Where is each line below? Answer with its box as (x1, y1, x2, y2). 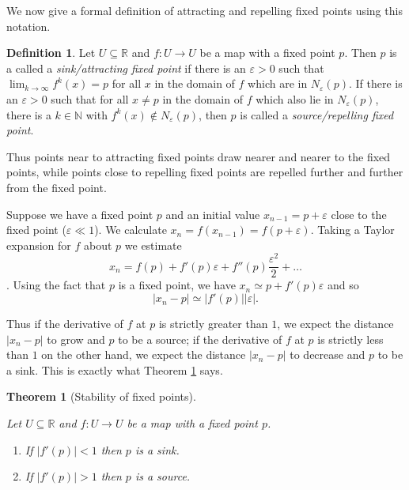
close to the (331, 205, 387, 222)
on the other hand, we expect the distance (41, 346, 246, 363)
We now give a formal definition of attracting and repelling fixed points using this (6, 2, 403, 18)
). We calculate (94, 221, 167, 238)
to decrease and (290, 346, 365, 363)
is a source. (134, 468, 191, 484)
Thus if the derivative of (6, 315, 123, 332)
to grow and (47, 330, 105, 347)
